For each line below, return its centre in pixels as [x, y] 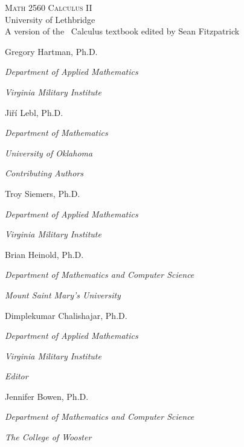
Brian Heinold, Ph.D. [44, 254]
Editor [17, 376]
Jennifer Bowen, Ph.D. [47, 396]
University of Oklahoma [49, 153]
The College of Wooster [48, 437]
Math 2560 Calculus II [49, 7]
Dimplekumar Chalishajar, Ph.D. [66, 315]
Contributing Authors [44, 173]
